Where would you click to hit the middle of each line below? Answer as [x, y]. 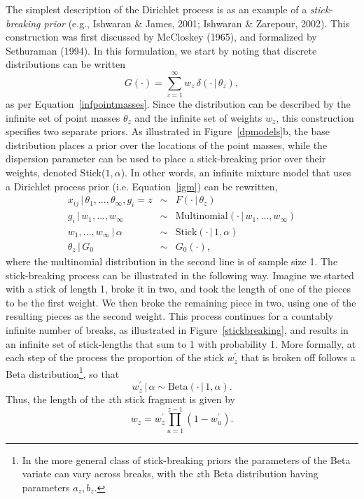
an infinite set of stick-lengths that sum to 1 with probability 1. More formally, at [181, 343]
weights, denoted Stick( [56, 173]
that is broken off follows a [298, 357]
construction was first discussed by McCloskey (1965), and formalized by [161, 37]
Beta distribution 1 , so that [63, 372]
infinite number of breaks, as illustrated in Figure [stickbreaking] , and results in [177, 329]
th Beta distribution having [259, 473]
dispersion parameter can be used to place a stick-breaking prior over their [166, 159]
